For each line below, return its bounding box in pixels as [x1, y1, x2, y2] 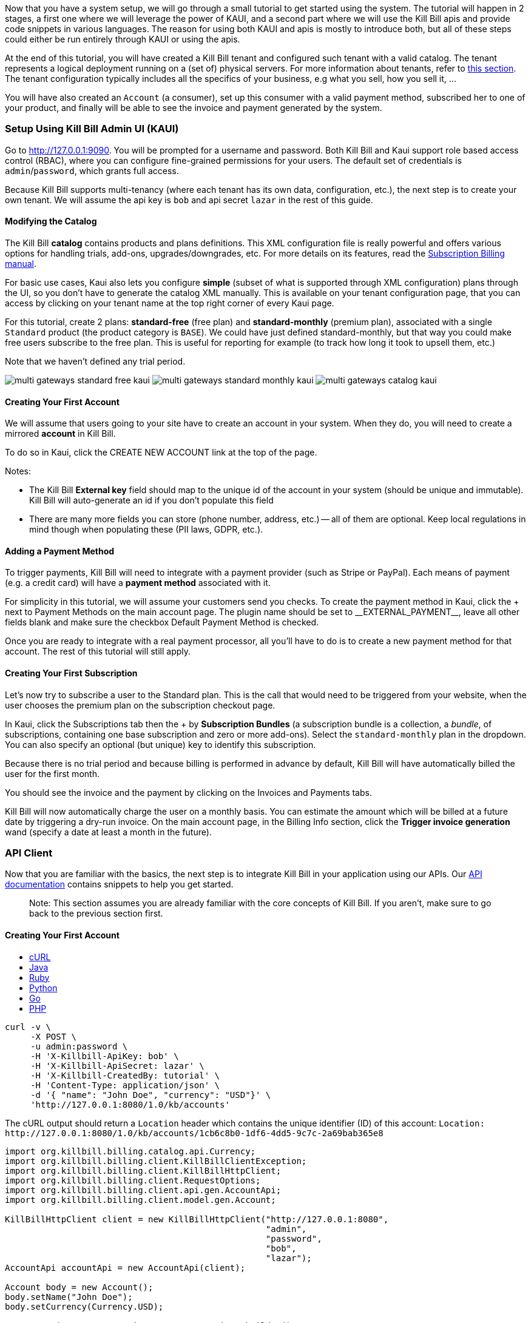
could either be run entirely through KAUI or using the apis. [5, 34, 240, 44]
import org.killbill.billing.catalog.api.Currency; [5, 1146, 256, 1156]
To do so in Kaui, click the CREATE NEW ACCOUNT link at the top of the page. [5, 447, 317, 458]
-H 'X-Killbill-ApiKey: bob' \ [30, 1051, 179, 1061]
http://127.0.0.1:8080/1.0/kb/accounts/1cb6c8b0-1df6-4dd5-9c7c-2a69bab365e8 [5, 1128, 384, 1138]
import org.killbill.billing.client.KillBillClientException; [5, 1156, 307, 1166]
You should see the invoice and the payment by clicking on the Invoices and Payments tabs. [5, 787, 372, 798]
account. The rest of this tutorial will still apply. [5, 646, 191, 657]
